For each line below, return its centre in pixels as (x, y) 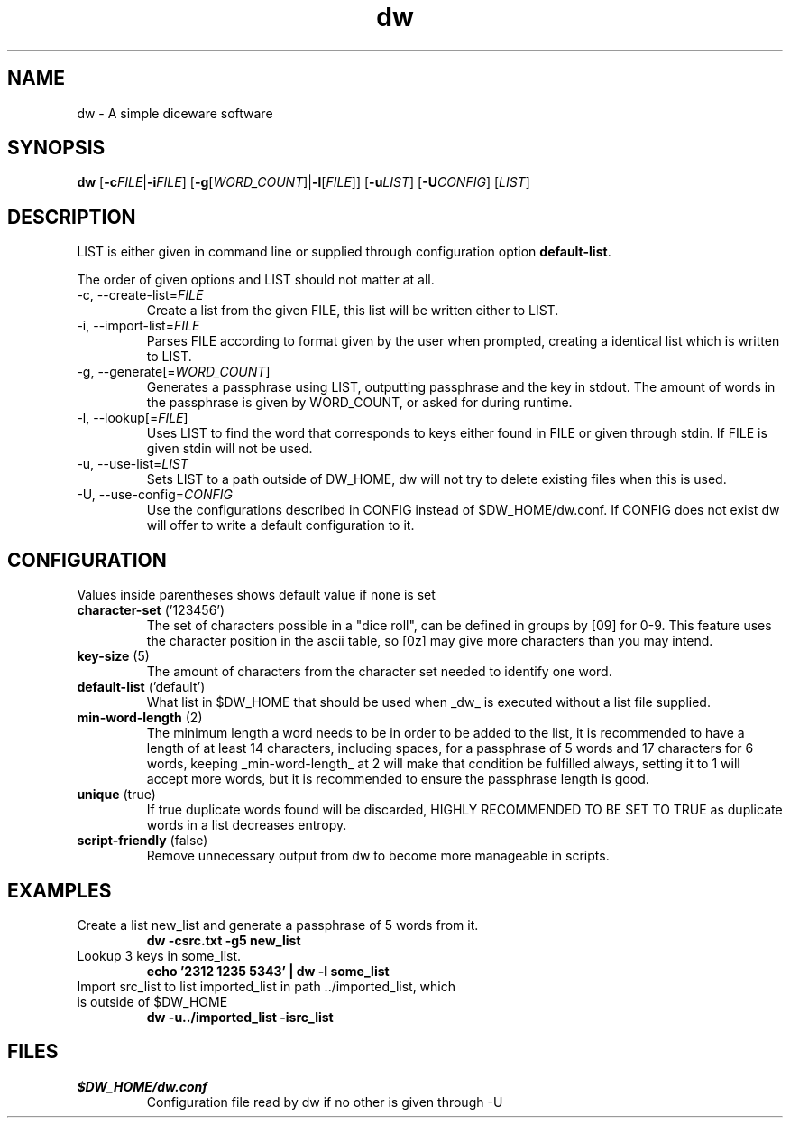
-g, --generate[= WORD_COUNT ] (174, 372)
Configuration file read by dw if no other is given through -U (325, 1102)
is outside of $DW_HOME (152, 1001)
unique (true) (116, 795)
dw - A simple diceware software (175, 113)
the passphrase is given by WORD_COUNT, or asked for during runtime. (359, 403)
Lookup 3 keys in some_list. (159, 955)
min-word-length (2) (140, 718)
